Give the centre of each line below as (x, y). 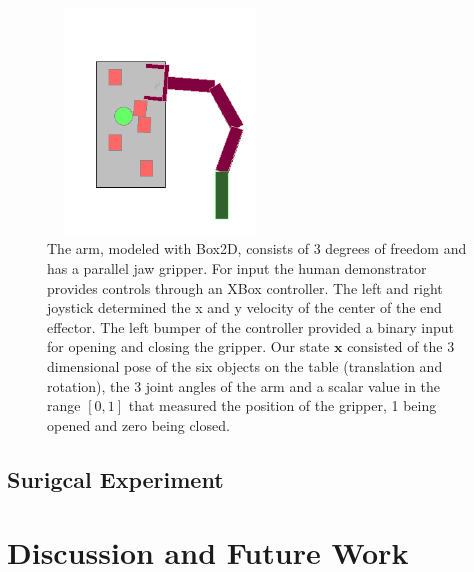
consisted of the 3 (401, 346)
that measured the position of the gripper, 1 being (282, 405)
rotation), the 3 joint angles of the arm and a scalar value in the (244, 385)
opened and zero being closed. (138, 424)
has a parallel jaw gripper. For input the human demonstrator (237, 267)
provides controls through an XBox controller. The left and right (245, 287)
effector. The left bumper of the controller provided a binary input (251, 326)
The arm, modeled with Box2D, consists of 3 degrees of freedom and (257, 248)
